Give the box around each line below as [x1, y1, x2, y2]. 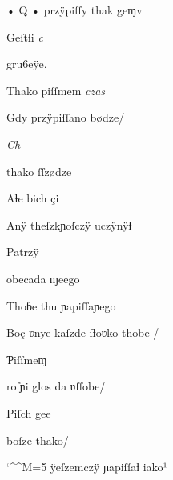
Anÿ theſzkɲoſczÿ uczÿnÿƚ [6, 216, 132, 233]
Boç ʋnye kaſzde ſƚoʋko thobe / [6, 324, 159, 341]
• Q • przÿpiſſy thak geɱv [6, 2, 143, 18]
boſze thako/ [6, 431, 69, 448]
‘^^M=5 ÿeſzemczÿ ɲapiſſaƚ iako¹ [6, 458, 167, 475]
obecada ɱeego [6, 270, 80, 286]
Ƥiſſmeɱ [6, 350, 47, 367]
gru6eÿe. [6, 55, 47, 72]
